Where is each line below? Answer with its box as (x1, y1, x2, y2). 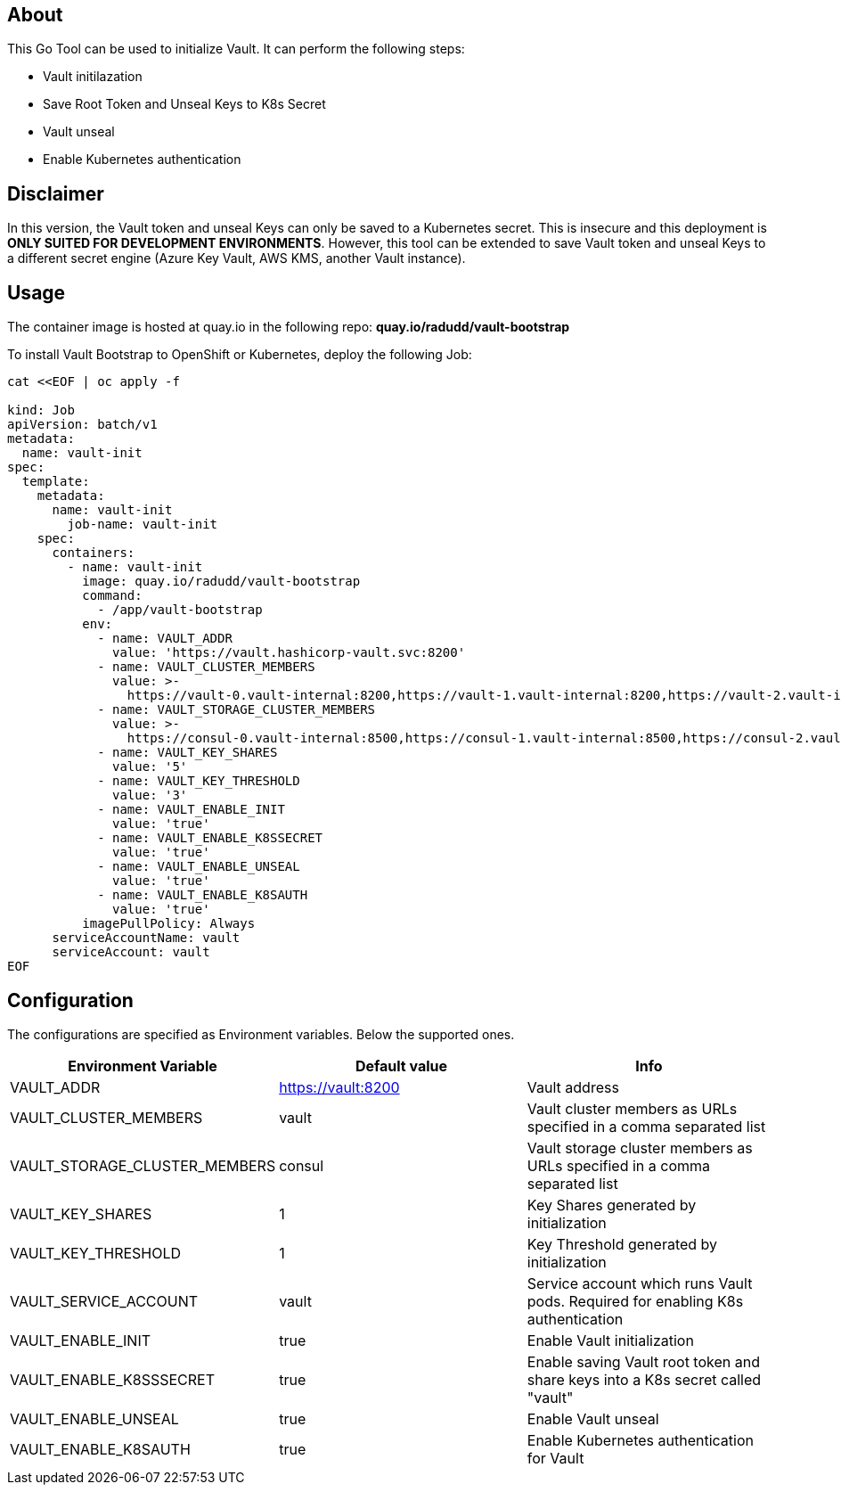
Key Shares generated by (527, 1195, 697, 1214)
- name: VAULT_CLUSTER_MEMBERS (97, 660, 315, 675)
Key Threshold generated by (527, 1234, 718, 1253)
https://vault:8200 (279, 1078, 400, 1096)
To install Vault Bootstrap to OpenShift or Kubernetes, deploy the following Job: (7, 347, 472, 363)
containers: (52, 545, 135, 561)
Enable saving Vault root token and (527, 1352, 760, 1371)
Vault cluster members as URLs (527, 1099, 738, 1118)
